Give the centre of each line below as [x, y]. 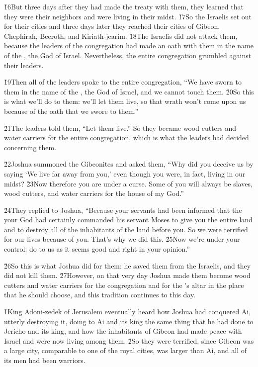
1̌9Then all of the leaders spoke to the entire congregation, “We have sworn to [123, 82]
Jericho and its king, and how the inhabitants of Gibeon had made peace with [123, 331]
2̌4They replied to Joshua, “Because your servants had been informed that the [123, 210]
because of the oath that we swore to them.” [71, 111]
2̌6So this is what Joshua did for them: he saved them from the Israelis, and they [128, 265]
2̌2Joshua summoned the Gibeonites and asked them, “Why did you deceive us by [129, 164]
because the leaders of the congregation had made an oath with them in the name [129, 46]
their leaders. [24, 65]
